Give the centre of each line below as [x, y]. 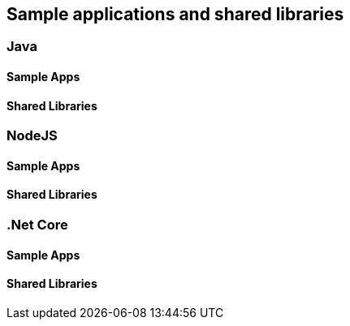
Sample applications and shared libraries [175, 14]
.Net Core [37, 225]
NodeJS [32, 136]
